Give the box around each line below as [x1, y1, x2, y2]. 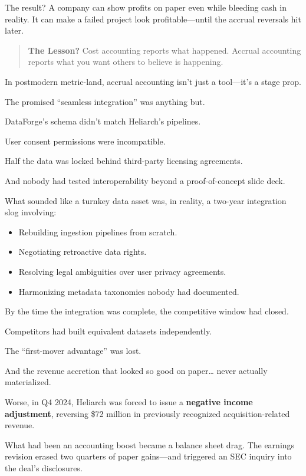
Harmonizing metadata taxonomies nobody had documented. [18, 285, 239, 297]
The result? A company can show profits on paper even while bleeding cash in [5, 1, 287, 13]
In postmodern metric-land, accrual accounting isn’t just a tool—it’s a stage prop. [5, 75, 302, 87]
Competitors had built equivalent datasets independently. [5, 324, 212, 337]
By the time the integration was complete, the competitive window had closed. [5, 305, 289, 317]
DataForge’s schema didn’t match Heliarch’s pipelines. [5, 115, 201, 127]
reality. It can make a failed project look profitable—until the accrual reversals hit [5, 12, 301, 25]
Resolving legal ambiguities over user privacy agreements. [18, 265, 226, 277]
